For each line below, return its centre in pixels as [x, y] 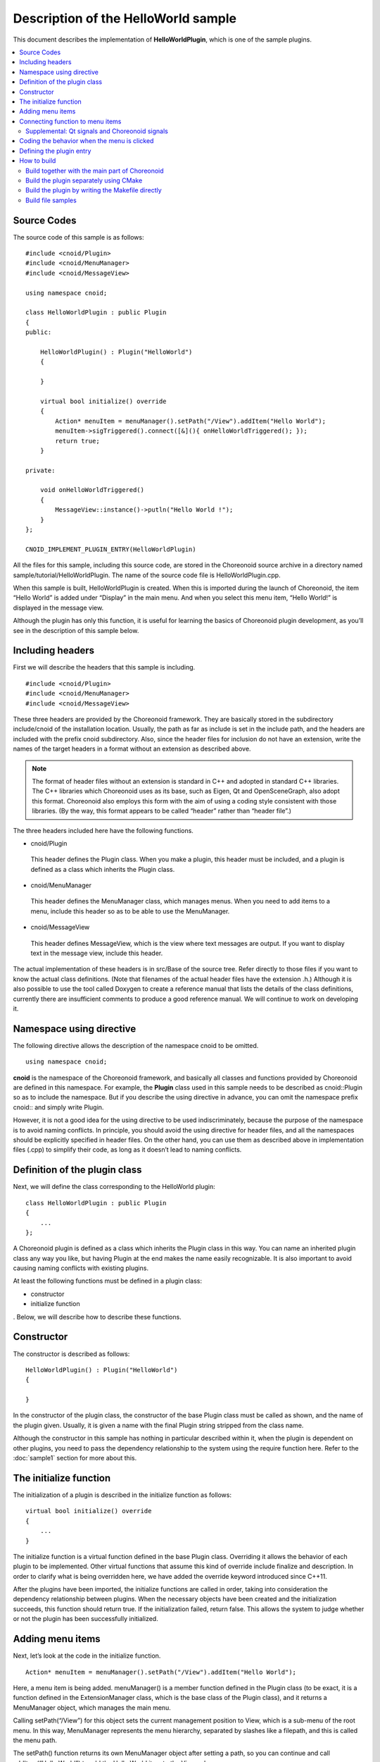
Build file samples [51, 200]
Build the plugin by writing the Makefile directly [94, 190]
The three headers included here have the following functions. [103, 830]
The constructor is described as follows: [71, 1354]
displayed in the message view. [58, 608]
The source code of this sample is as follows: [78, 237]
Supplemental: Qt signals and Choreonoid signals [97, 131]
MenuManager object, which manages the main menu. [92, 1707]
